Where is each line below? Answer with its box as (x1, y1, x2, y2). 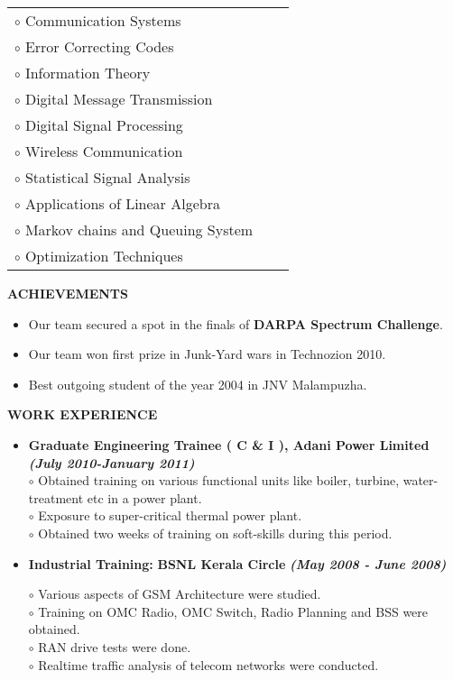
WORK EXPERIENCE (7, 405, 158, 424)
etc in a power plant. (87, 488, 202, 507)
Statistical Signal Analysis (24, 167, 190, 188)
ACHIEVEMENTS (7, 284, 129, 302)
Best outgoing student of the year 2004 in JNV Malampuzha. (28, 374, 367, 393)
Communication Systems (24, 10, 181, 31)
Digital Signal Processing (24, 115, 183, 135)
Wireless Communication (24, 141, 183, 161)
